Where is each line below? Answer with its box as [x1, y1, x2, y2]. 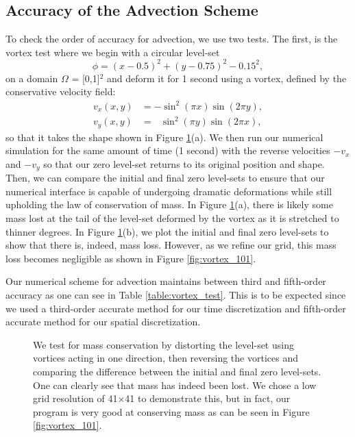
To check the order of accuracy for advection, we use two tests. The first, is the [5, 32, 338, 46]
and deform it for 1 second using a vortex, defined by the [106, 71, 347, 85]
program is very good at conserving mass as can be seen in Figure [33, 404, 310, 419]
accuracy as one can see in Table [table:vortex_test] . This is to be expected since [5, 287, 346, 301]
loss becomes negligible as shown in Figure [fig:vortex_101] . [5, 251, 256, 265]
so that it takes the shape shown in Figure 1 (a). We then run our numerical [5, 129, 323, 144]
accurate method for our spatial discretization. [5, 314, 201, 329]
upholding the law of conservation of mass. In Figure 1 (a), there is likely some [5, 197, 333, 212]
